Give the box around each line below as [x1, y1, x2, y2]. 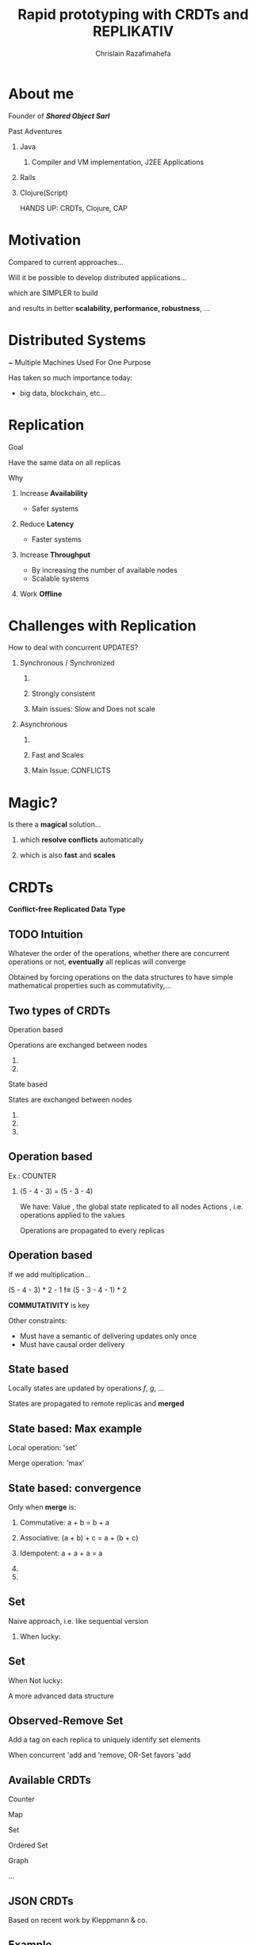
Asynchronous [19, 719, 68, 729]
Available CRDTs [8, 1773, 91, 1786]
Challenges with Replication [8, 616, 197, 635]
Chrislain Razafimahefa [95, 48, 171, 58]
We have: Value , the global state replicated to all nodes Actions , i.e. [19, 1202, 243, 1211]
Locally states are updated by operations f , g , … [8, 1383, 165, 1393]
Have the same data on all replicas [8, 458, 121, 467]
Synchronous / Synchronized [19, 658, 115, 668]
